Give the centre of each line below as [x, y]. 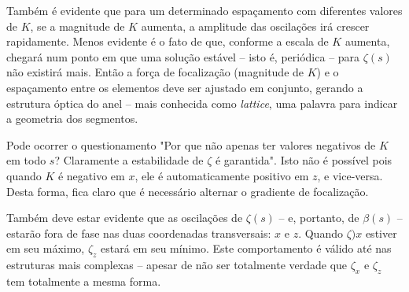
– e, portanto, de [319, 218]
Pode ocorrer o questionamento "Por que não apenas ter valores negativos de [191, 144]
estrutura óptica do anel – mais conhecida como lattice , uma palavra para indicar [202, 103]
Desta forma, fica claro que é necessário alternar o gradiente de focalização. [188, 191]
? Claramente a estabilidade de [129, 160]
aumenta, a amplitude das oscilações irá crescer [255, 26]
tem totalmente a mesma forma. [84, 281]
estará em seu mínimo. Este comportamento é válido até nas [246, 248]
